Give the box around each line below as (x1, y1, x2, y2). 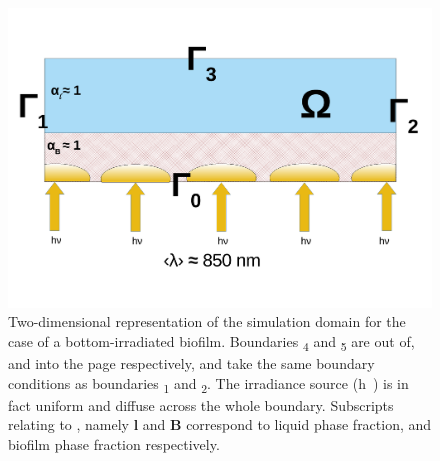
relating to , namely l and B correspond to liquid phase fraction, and (8, 414, 432, 435)
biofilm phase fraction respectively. (8, 433, 220, 454)
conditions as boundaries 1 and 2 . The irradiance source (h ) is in (8, 372, 409, 396)
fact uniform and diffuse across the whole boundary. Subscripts (8, 394, 394, 415)
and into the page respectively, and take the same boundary (8, 352, 375, 373)
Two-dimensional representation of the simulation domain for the (8, 311, 406, 332)
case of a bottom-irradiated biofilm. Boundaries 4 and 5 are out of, (8, 330, 415, 354)
